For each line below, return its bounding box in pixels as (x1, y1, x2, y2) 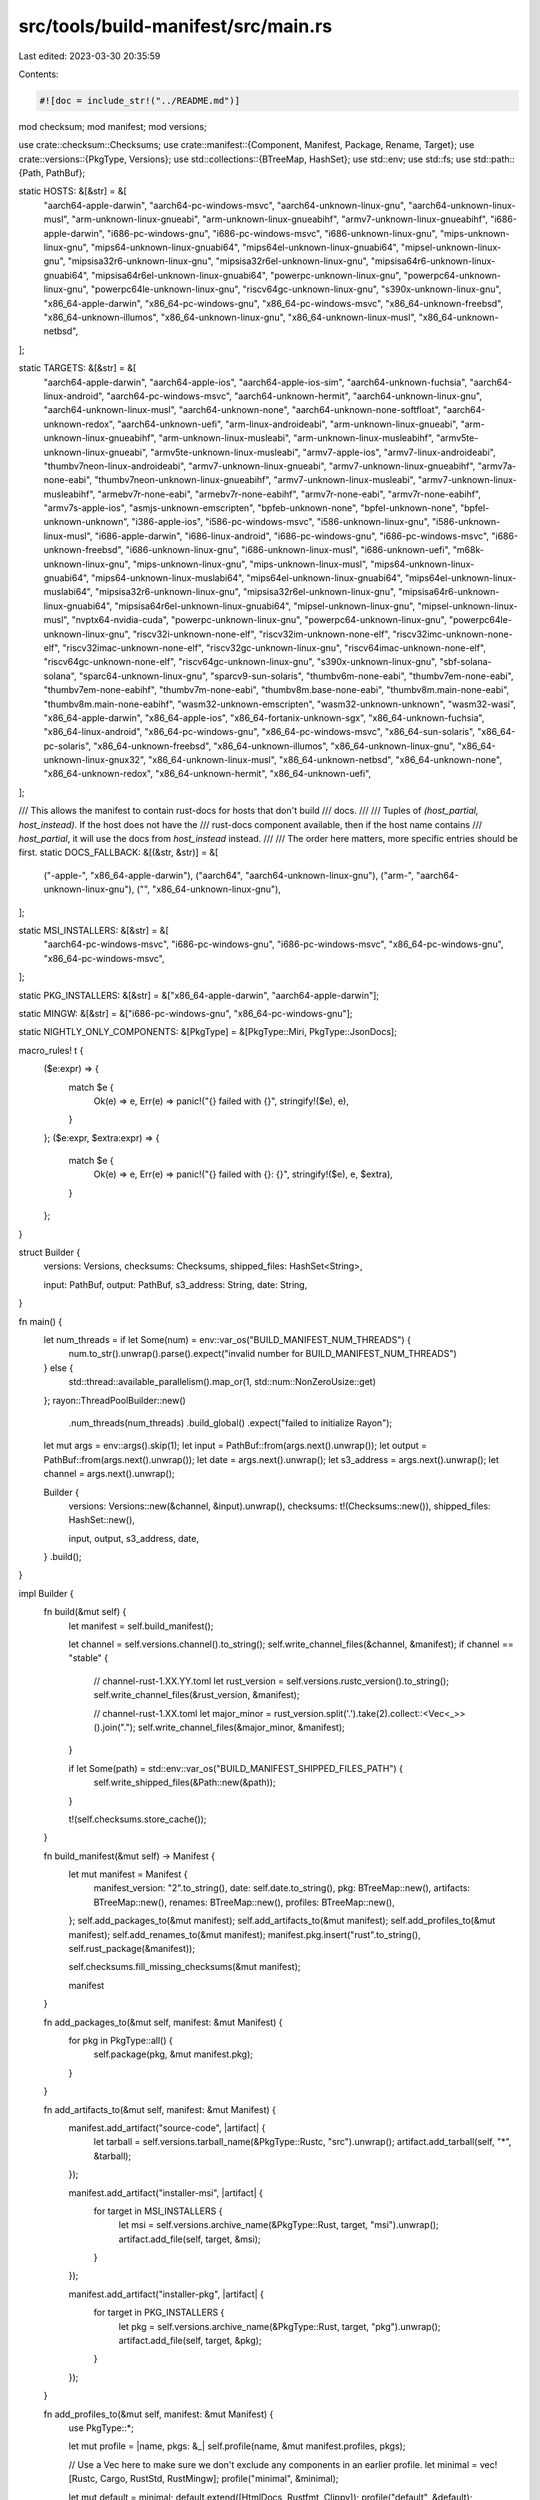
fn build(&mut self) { (43, 1606, 127, 1618)
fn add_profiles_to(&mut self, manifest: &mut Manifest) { (43, 2408, 274, 2420)
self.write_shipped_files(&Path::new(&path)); (93, 1776, 276, 1789)
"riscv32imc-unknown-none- (392, 628, 514, 640)
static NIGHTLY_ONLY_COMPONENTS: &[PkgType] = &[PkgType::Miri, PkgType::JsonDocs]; (18, 1026, 397, 1038)
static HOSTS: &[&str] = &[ (18, 185, 127, 197)
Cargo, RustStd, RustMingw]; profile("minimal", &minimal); (100, 2473, 339, 2485)
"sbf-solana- (439, 656, 492, 668)
